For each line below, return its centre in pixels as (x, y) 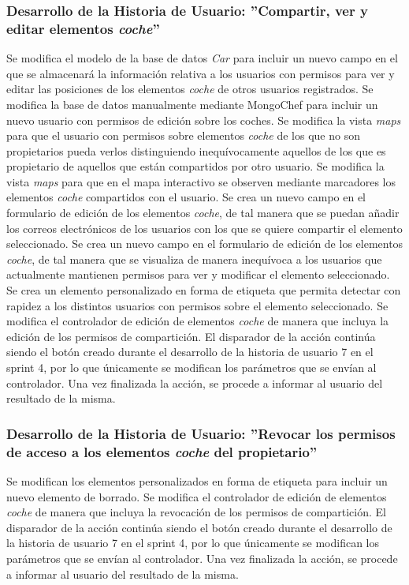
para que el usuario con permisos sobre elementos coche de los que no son (183, 135)
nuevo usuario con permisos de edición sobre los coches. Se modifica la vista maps (204, 120)
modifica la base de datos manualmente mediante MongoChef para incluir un (192, 104)
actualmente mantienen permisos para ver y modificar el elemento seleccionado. (198, 274)
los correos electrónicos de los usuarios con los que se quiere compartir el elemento (204, 228)
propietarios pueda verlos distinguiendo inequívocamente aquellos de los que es (196, 150)
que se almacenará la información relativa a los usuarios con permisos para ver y (201, 73)
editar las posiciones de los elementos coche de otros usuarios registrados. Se (190, 89)
